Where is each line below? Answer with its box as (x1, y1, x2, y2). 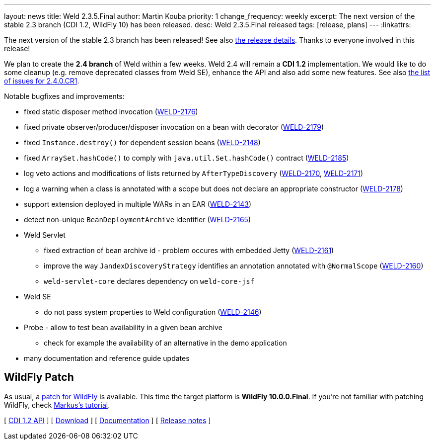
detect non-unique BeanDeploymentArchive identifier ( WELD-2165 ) (24, 215, 251, 224)
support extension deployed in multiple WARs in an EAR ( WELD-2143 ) (24, 200, 252, 208)
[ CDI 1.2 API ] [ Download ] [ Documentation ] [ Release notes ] (4, 416, 211, 425)
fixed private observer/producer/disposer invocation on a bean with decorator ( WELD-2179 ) (24, 123, 324, 131)
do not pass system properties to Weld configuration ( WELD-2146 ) (44, 308, 262, 316)
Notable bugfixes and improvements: (4, 92, 125, 100)
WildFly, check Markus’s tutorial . (4, 400, 110, 409)
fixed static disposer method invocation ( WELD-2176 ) (24, 107, 198, 116)
